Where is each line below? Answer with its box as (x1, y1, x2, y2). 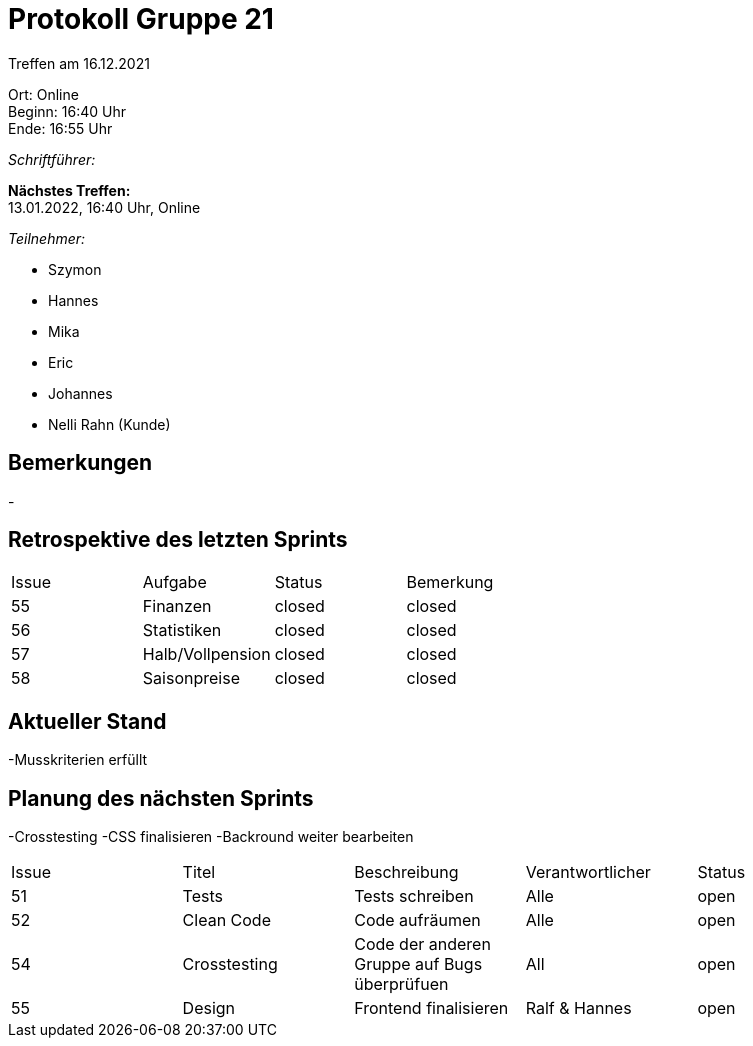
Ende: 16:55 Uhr (8, 119, 113, 137)
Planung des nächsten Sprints (8, 785, 314, 811)
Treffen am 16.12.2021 (8, 54, 150, 72)
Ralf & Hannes (525, 998, 632, 1019)
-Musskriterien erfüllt (8, 751, 148, 769)
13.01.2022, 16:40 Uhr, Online (8, 198, 201, 216)
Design (182, 998, 236, 1019)
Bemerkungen (8, 450, 153, 476)
